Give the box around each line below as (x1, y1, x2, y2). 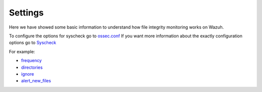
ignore (21, 71, 34, 77)
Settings (9, 7, 44, 18)
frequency (21, 58, 42, 63)
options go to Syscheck (9, 40, 56, 46)
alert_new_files (21, 78, 51, 84)
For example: (9, 48, 35, 54)
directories (21, 64, 43, 70)
